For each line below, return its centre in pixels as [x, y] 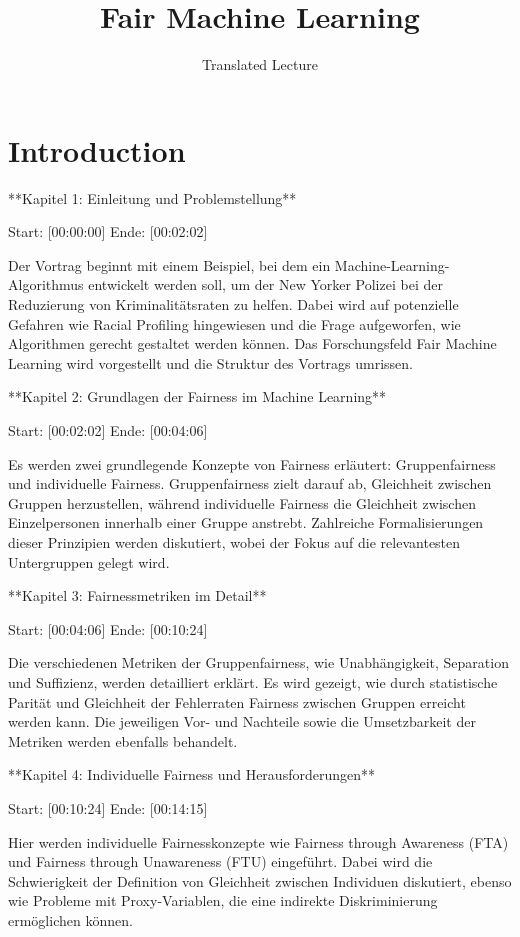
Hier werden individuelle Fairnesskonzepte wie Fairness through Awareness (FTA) [258, 841]
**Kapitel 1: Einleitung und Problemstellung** [152, 197]
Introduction [97, 149]
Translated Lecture [260, 64]
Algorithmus [46, 284]
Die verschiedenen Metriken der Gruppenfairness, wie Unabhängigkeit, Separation [258, 662]
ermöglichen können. [70, 919]
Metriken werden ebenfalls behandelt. [123, 740]
